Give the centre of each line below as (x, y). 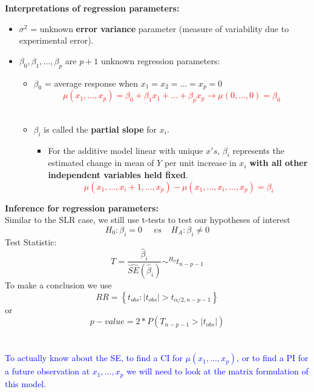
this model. (26, 383)
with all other (279, 163)
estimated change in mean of (101, 163)
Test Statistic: (31, 241)
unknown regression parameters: (160, 60)
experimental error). (56, 40)
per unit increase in (200, 163)
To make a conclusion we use (58, 285)
